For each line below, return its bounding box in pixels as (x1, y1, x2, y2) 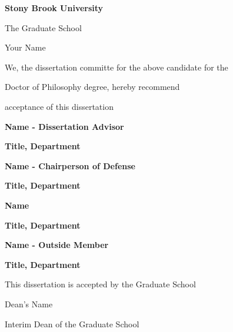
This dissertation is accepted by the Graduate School (5, 278, 196, 290)
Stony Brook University (5, 2, 104, 14)
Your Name (5, 41, 46, 53)
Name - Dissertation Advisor (5, 120, 124, 132)
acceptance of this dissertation (5, 100, 114, 112)
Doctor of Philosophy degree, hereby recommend (5, 81, 180, 93)
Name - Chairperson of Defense (5, 159, 135, 172)
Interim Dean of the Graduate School (5, 317, 139, 330)
